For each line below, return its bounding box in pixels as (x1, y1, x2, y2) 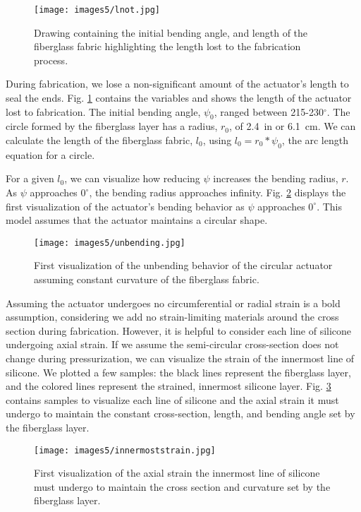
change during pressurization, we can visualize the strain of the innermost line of (6, 351, 355, 365)
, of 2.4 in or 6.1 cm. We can (229, 119, 356, 133)
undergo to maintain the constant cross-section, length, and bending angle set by (6, 406, 355, 421)
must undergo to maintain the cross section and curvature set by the (34, 479, 331, 494)
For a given (6, 171, 54, 186)
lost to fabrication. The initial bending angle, (6, 104, 201, 119)
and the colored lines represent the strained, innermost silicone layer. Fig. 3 (6, 379, 331, 393)
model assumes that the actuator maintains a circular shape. (6, 213, 268, 227)
